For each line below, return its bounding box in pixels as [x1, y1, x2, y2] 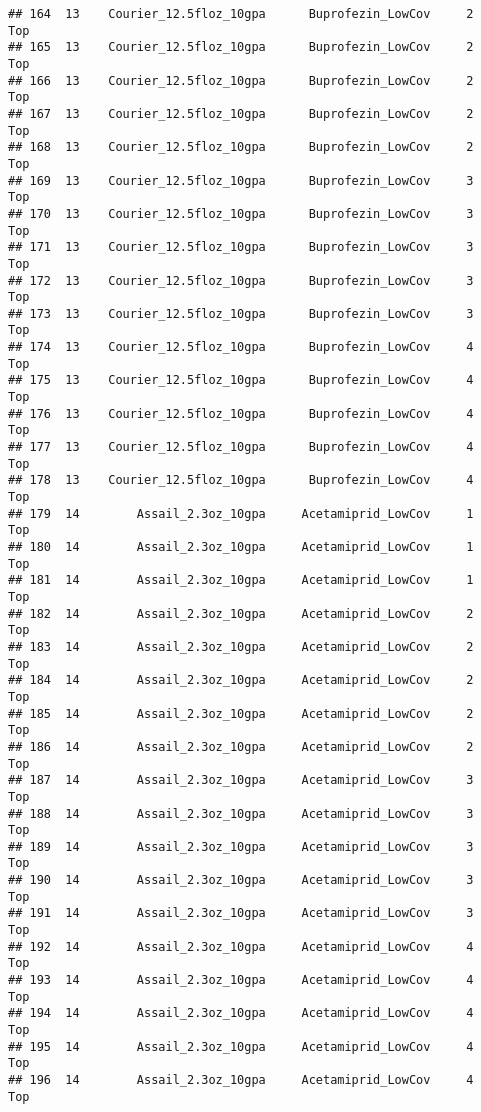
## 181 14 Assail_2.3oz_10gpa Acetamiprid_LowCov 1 [8, 573, 474, 588]
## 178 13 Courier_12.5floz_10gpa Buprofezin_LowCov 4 [8, 473, 474, 488]
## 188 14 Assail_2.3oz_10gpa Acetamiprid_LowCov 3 [8, 806, 474, 821]
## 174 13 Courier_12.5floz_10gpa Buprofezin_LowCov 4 [8, 340, 474, 355]
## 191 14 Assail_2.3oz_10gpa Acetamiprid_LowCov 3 [8, 906, 474, 921]
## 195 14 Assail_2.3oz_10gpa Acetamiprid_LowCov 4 [8, 1039, 474, 1054]
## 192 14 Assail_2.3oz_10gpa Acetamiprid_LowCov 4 [8, 939, 474, 954]
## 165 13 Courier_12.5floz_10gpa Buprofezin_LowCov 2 [8, 40, 474, 55]
